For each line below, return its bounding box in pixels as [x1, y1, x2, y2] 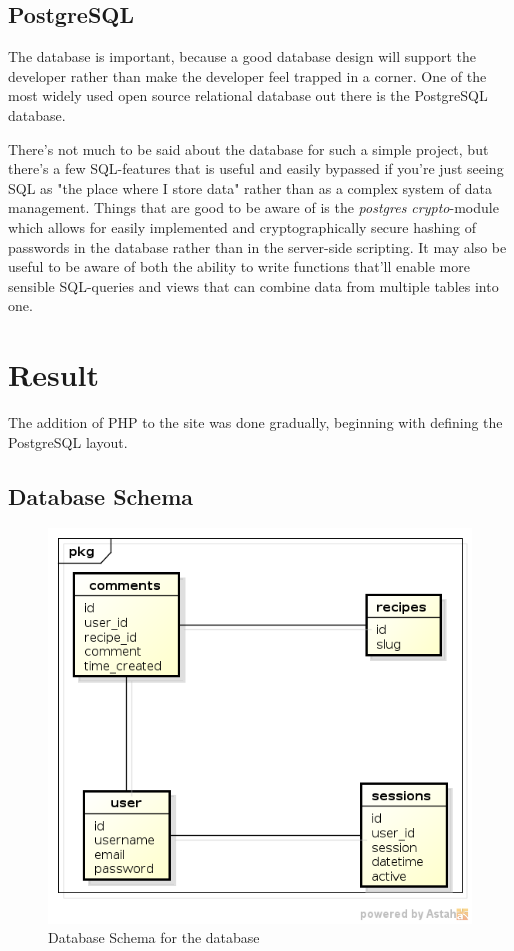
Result [8, 354, 99, 395]
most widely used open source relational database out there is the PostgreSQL [8, 85, 488, 106]
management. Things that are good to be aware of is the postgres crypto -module [8, 197, 499, 218]
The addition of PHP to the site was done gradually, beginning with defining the [8, 412, 503, 433]
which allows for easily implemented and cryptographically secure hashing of [8, 216, 476, 237]
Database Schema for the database [48, 927, 260, 948]
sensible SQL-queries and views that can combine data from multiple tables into [8, 275, 499, 296]
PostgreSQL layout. [8, 431, 128, 452]
